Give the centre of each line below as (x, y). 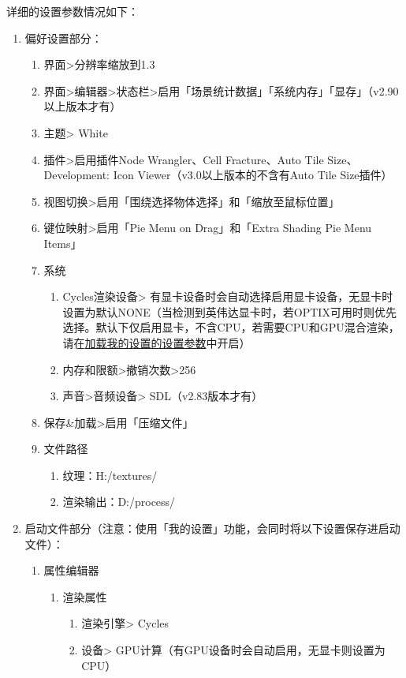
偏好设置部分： (63, 37)
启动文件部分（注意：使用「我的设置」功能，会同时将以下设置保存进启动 (212, 528)
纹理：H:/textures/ (110, 475)
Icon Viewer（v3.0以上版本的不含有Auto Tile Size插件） (253, 175)
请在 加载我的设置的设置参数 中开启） (156, 342)
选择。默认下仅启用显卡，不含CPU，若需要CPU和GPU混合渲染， (231, 327)
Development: (77, 175)
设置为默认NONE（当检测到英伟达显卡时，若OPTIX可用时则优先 (229, 311)
